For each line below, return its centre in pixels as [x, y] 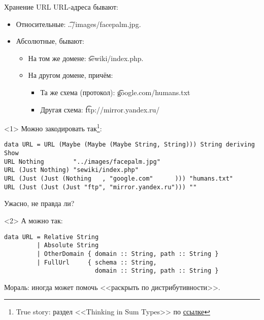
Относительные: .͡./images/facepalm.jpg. [78, 24]
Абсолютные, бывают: [50, 41]
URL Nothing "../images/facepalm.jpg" [82, 162]
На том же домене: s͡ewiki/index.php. [86, 58]
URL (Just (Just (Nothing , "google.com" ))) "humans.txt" [119, 179]
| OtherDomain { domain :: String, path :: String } [128, 254]
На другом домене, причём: [71, 75]
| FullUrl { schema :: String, [97, 262]
